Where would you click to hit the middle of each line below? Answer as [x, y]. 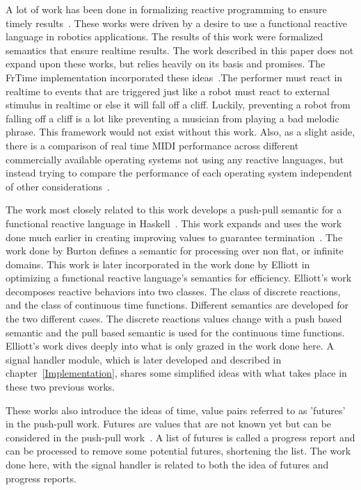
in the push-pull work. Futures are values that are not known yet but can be [169, 424]
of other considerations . [58, 186]
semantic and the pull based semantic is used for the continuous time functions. [175, 332]
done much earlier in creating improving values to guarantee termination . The [174, 237]
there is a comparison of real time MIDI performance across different [152, 145]
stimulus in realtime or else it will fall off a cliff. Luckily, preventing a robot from [178, 105]
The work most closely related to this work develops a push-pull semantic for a [174, 210]
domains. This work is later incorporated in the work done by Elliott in [158, 264]
